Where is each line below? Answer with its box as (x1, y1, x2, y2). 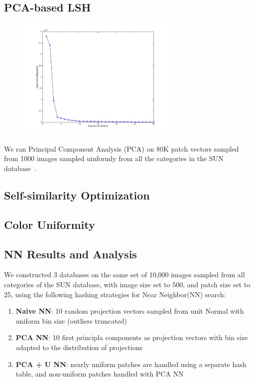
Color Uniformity (4, 216, 95, 232)
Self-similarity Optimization (4, 188, 150, 203)
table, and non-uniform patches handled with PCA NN (15, 369, 184, 379)
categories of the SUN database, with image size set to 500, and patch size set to (4, 279, 251, 290)
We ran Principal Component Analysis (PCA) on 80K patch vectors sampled (4, 143, 239, 154)
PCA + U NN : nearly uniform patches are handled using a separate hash (15, 359, 247, 369)
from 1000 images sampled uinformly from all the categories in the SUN (4, 153, 224, 164)
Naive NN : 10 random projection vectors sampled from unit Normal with (15, 306, 244, 316)
